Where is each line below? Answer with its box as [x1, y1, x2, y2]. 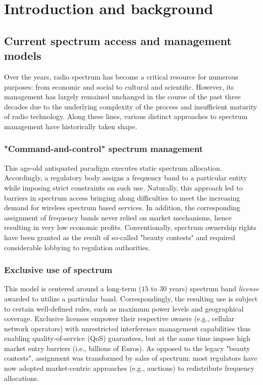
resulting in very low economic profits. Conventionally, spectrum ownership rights [4, 222, 256, 233]
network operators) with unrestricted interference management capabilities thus [4, 323, 251, 333]
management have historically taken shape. [4, 121, 138, 131]
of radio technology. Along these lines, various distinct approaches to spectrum [4, 111, 248, 122]
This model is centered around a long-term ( [4, 283, 142, 294]
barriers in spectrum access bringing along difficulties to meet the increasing [4, 192, 240, 203]
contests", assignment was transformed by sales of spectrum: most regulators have [4, 353, 257, 363]
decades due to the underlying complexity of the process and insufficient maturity [4, 101, 257, 111]
